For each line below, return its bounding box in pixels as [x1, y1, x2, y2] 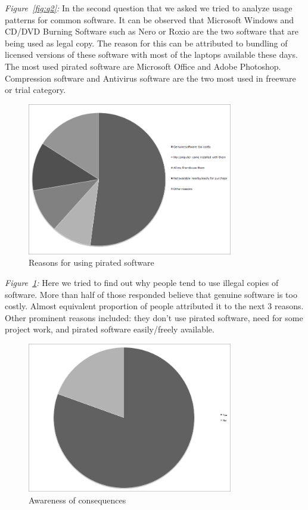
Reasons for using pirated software [29, 256, 154, 269]
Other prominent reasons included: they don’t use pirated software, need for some [5, 311, 303, 324]
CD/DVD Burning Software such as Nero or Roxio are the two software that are [5, 25, 298, 38]
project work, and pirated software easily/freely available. [5, 323, 214, 335]
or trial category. [5, 83, 66, 96]
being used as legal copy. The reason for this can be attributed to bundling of [5, 36, 288, 49]
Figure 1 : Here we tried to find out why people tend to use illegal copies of [5, 276, 279, 288]
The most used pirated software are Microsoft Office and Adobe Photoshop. [5, 60, 281, 72]
